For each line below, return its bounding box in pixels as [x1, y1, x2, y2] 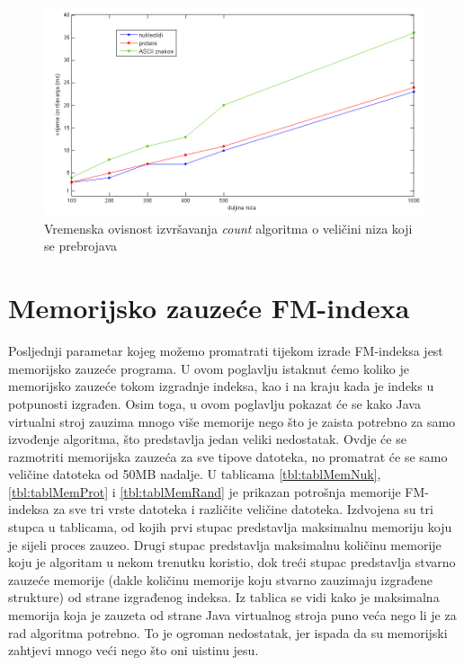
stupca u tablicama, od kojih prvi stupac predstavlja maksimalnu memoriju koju [8, 518, 452, 536]
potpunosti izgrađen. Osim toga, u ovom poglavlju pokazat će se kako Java [8, 394, 421, 412]
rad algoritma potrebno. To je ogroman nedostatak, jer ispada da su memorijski [8, 623, 448, 642]
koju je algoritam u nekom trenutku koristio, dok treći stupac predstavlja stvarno [8, 553, 456, 572]
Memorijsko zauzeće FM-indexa [8, 289, 410, 326]
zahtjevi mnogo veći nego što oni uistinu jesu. [8, 641, 259, 660]
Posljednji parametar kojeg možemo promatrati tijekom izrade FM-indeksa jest [8, 341, 443, 360]
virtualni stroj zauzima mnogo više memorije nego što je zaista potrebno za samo [8, 412, 456, 430]
